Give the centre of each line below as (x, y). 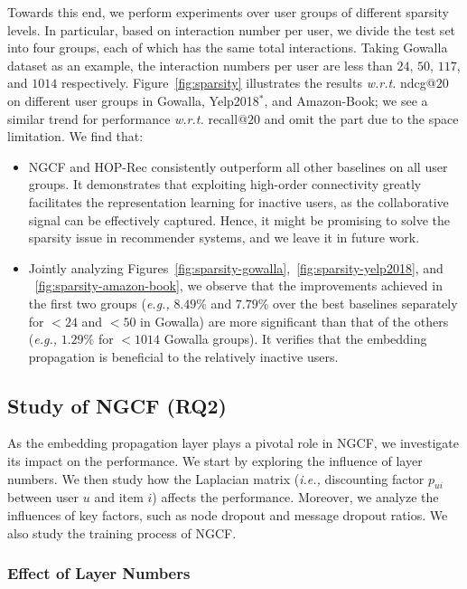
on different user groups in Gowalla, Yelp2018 (133, 100)
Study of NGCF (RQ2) (117, 405)
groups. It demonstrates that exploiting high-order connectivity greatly (225, 184)
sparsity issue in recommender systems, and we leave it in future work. (224, 237)
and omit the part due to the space (361, 118)
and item (119, 497)
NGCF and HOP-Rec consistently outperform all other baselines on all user (238, 166)
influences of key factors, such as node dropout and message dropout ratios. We (228, 515)
